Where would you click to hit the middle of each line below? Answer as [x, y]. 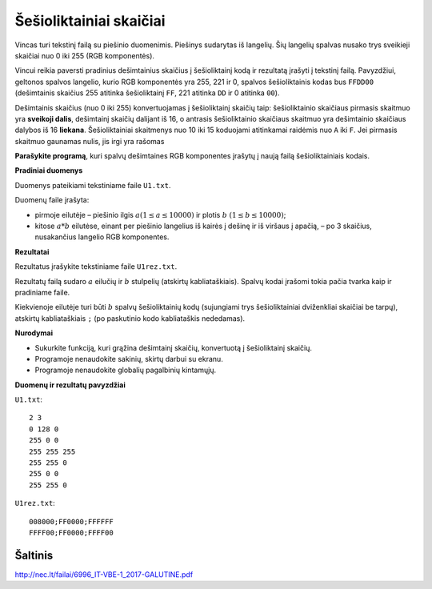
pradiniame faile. [42, 292]
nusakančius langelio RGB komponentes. [102, 237]
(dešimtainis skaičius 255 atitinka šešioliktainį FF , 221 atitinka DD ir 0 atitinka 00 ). [147, 93]
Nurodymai [34, 333]
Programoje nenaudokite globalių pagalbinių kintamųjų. [125, 370]
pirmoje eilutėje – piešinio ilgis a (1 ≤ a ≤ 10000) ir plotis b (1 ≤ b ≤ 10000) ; [160, 214]
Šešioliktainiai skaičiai [90, 21]
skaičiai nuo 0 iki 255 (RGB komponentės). [85, 55]
